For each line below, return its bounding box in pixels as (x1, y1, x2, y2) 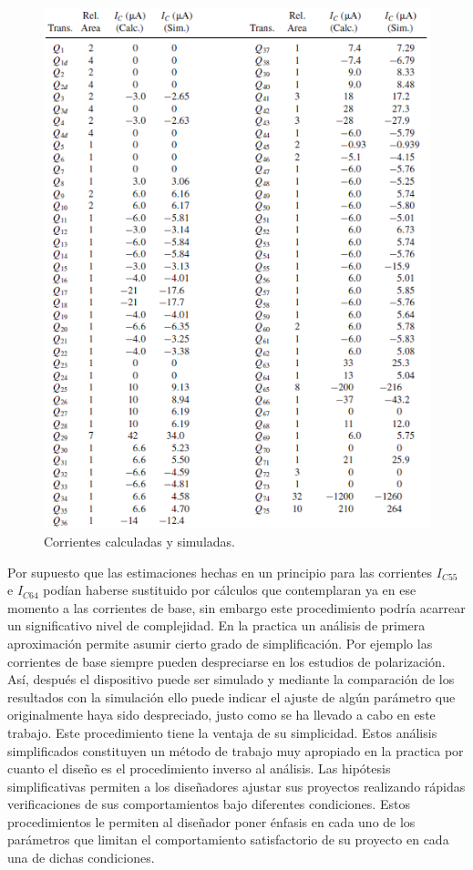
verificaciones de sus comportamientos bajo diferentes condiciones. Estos (7, 794, 410, 814)
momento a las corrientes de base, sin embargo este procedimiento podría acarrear (7, 598, 466, 617)
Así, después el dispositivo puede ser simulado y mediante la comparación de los (7, 670, 455, 689)
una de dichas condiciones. (7, 848, 155, 867)
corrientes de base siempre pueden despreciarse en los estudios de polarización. (7, 651, 446, 670)
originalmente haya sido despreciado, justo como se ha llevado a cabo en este (7, 705, 436, 724)
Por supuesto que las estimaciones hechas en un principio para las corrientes (7, 562, 433, 581)
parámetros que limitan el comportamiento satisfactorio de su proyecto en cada (7, 830, 449, 849)
